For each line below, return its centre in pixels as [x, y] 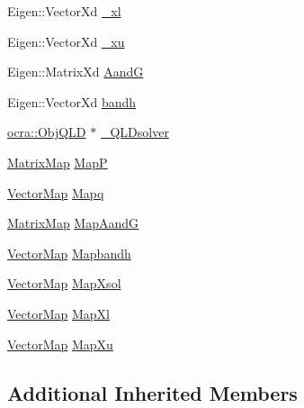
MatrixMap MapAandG [73, 223]
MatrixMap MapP [58, 162]
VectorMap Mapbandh [69, 253]
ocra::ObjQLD [47, 132]
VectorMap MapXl [59, 313]
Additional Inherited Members [152, 392]
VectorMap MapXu [60, 344]
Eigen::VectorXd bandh [72, 101]
